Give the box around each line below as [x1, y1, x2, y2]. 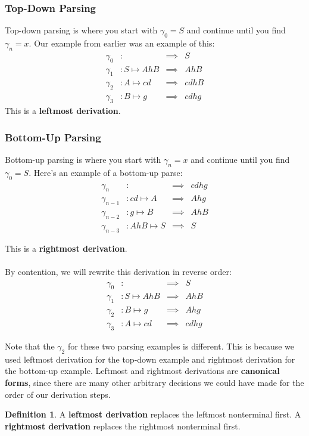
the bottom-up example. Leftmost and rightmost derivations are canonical [5, 364, 280, 377]
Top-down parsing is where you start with [5, 24, 158, 36]
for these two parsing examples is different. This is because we [67, 339, 295, 352]
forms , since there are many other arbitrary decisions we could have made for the [5, 376, 304, 388]
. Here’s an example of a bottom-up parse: [29, 166, 183, 178]
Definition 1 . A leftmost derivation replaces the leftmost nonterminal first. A [5, 408, 301, 420]
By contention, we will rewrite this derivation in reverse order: [5, 265, 232, 278]
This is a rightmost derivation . [5, 242, 127, 254]
